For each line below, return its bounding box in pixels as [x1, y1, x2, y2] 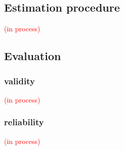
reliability [4, 116, 44, 128]
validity [4, 74, 35, 87]
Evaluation [4, 48, 61, 64]
